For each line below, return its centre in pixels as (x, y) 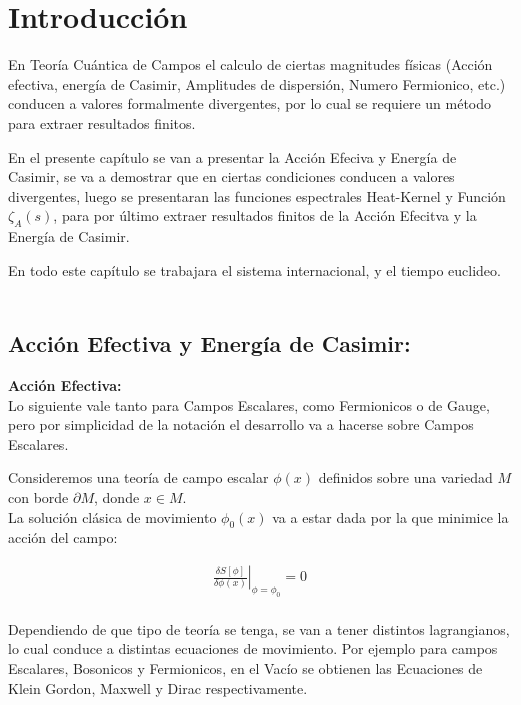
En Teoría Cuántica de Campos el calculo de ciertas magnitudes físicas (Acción (250, 64)
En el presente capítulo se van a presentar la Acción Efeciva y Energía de (232, 156)
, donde (117, 497)
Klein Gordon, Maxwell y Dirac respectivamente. (158, 687)
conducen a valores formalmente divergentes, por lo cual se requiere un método (250, 103)
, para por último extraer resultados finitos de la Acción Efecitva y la (265, 215)
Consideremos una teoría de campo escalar (138, 477)
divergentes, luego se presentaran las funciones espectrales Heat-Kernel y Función (257, 195)
